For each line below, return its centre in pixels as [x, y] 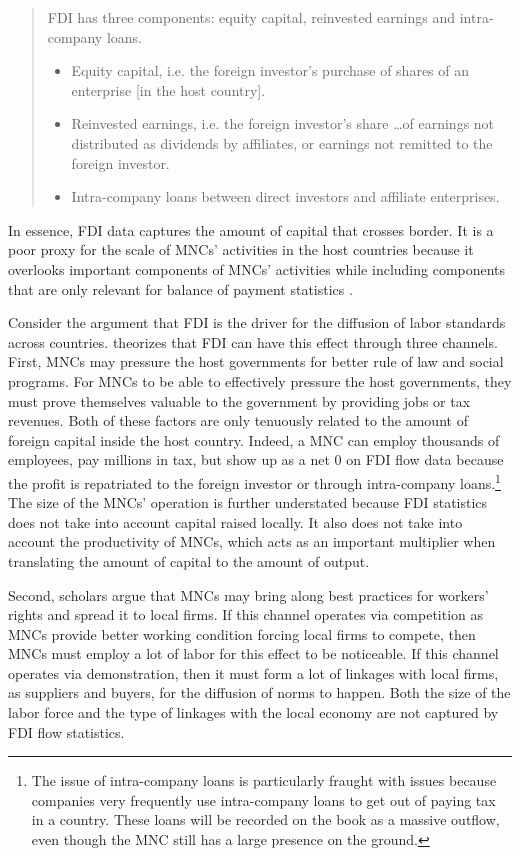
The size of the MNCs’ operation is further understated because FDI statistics [248, 502]
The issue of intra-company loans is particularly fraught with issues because [264, 780]
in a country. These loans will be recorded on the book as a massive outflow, [265, 819]
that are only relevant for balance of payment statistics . [180, 288]
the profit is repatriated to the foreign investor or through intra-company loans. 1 [254, 481]
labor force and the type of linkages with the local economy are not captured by [253, 712]
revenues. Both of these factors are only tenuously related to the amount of [238, 420]
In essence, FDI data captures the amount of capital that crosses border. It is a [251, 229]
